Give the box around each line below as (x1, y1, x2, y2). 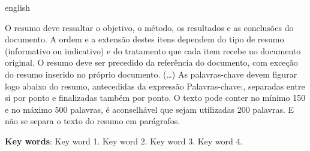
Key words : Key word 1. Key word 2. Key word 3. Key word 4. (5, 134, 243, 147)
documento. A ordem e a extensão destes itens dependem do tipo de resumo (5, 33, 284, 45)
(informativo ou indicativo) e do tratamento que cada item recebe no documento (5, 44, 301, 57)
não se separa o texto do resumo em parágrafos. (5, 115, 180, 127)
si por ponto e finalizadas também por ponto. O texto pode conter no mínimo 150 (5, 91, 306, 104)
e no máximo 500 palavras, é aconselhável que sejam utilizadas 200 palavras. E (5, 103, 294, 115)
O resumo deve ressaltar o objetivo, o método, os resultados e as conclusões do (5, 21, 294, 33)
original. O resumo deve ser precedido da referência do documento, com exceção (5, 56, 298, 69)
